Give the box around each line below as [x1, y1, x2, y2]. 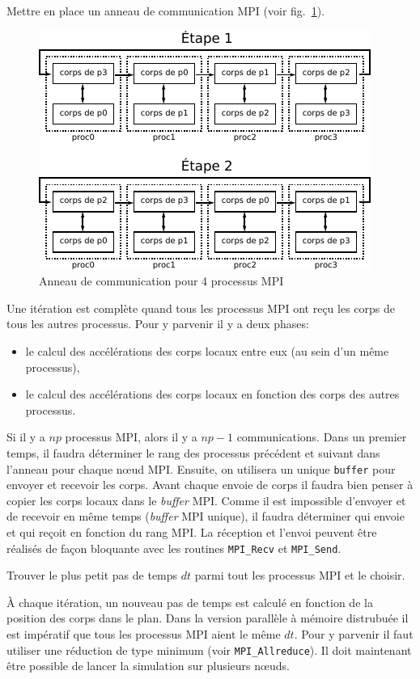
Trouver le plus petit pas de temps [6, 567, 178, 584]
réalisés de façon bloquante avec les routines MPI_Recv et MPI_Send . [6, 539, 342, 556]
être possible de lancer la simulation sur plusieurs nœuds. [6, 657, 290, 674]
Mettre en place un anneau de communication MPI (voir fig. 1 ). [6, 2, 325, 19]
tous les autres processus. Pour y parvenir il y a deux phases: [6, 315, 309, 332]
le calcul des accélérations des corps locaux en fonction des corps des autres [25, 386, 400, 403]
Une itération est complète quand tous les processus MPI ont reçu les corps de [6, 299, 396, 316]
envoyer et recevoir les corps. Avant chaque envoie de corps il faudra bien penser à [6, 476, 414, 493]
